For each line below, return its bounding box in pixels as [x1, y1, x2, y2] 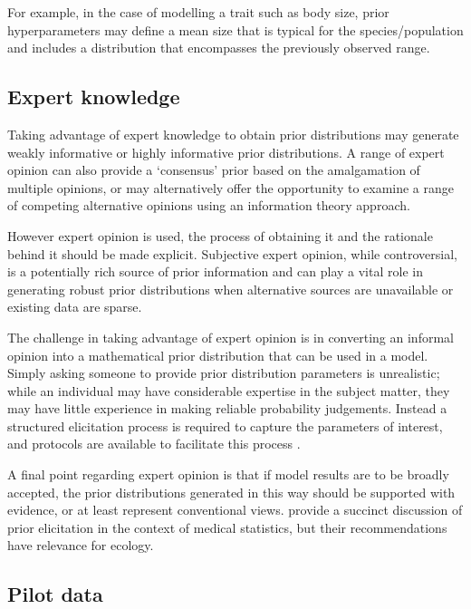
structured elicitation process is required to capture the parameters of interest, [7, 416, 443, 435]
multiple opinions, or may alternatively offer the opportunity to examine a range [7, 178, 455, 197]
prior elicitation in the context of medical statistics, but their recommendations [7, 517, 447, 536]
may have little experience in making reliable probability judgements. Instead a [7, 399, 447, 418]
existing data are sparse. [7, 297, 142, 316]
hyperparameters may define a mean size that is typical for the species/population [7, 20, 464, 39]
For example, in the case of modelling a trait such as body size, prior [7, 3, 389, 21]
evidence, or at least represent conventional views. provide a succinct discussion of [7, 500, 463, 519]
